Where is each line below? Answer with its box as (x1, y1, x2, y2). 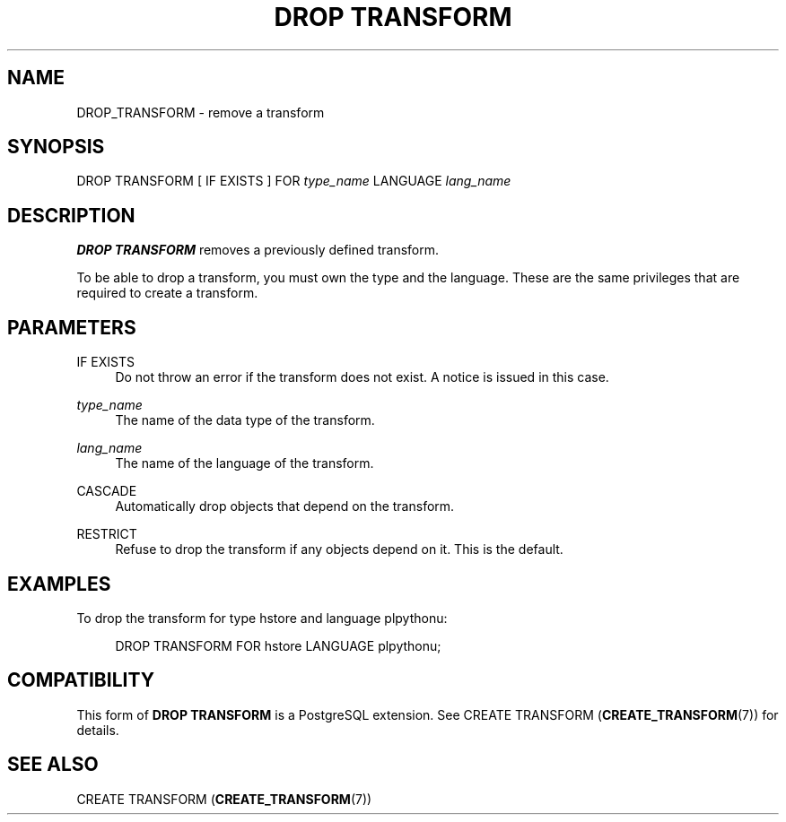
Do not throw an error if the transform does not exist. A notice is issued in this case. (115, 369, 609, 385)
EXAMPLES (7, 572, 111, 595)
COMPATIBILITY (7, 669, 154, 692)
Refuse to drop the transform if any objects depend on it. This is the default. (115, 541, 563, 558)
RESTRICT (76, 526, 137, 542)
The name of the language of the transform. (115, 455, 374, 472)
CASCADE (76, 483, 137, 499)
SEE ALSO (7, 753, 99, 776)
